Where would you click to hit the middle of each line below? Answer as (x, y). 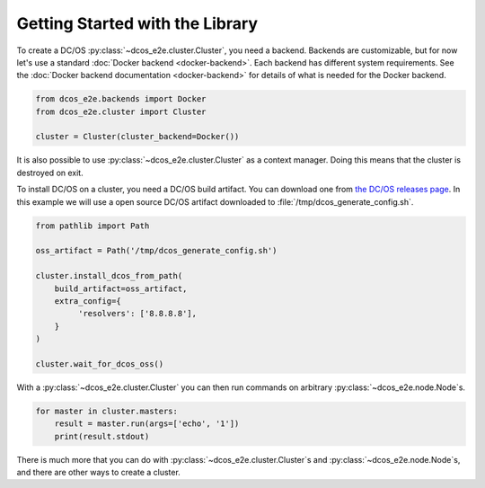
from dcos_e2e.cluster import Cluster (121, 111)
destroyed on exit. (50, 173)
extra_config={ (88, 301)
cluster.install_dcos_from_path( (109, 276)
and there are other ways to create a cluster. (99, 473)
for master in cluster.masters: (107, 411)
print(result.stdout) (102, 436)
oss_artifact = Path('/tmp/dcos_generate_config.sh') (156, 251)
